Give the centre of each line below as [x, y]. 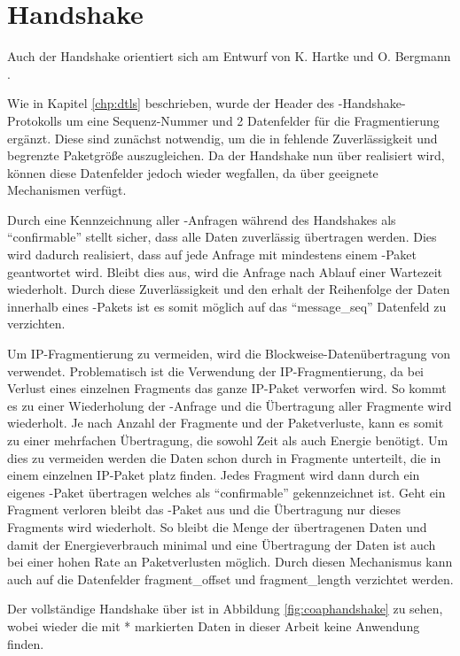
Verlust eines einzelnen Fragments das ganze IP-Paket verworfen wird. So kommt [227, 388]
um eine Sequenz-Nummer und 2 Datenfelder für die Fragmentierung [253, 120]
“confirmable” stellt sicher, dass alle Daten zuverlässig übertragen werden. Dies [222, 237]
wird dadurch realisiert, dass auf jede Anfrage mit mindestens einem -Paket [212, 255]
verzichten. [36, 324]
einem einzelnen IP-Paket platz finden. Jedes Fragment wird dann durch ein [214, 475]
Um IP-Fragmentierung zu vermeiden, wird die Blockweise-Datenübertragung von [229, 354]
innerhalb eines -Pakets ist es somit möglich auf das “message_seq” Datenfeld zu [227, 306]
